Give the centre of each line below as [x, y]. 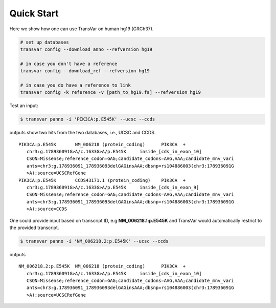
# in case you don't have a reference [69, 64]
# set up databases [44, 42]
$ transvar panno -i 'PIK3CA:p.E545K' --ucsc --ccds [88, 119]
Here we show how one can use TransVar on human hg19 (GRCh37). [82, 29]
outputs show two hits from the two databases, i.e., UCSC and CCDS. [83, 133]
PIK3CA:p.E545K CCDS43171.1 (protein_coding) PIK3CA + [102, 180]
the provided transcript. [34, 228]
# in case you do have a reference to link [76, 85]
